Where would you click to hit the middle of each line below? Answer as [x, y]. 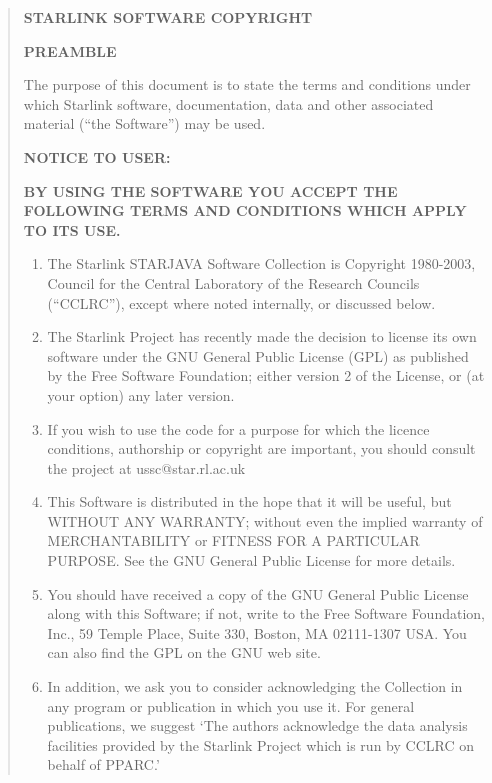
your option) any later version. [141, 394]
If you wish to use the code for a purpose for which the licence [238, 428]
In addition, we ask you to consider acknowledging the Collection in [255, 686]
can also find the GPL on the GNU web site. [184, 652]
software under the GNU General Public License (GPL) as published [258, 355]
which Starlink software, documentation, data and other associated [228, 103]
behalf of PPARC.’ [103, 764]
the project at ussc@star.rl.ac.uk [146, 467]
